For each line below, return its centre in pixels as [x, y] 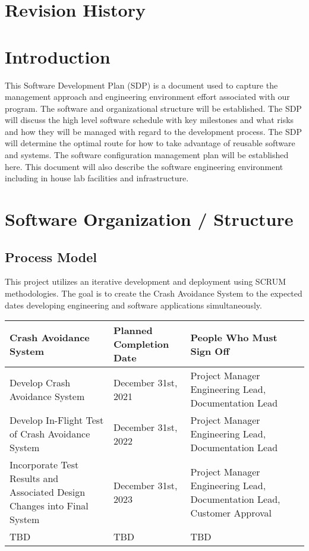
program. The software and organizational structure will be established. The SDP [153, 108]
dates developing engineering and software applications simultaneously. [133, 305]
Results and [34, 478]
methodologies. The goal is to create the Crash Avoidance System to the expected [154, 293]
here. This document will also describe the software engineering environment [144, 166]
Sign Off [210, 351]
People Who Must [234, 337]
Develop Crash [40, 382]
